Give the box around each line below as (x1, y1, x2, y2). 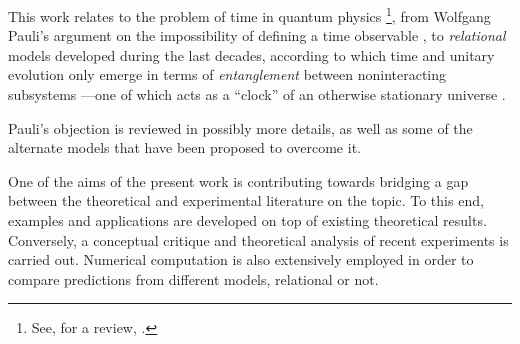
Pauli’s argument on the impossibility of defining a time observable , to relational (8, 25, 506, 46)
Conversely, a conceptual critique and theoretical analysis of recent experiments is (8, 229, 509, 250)
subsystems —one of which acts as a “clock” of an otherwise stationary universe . (8, 84, 506, 105)
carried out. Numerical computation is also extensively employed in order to (8, 249, 474, 270)
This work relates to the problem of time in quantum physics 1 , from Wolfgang (8, 3, 491, 26)
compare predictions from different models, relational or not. (8, 268, 379, 289)
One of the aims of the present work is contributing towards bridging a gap (8, 170, 469, 191)
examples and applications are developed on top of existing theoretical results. (8, 210, 487, 230)
